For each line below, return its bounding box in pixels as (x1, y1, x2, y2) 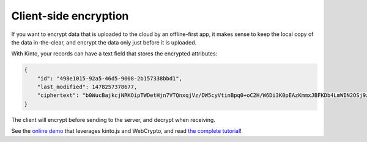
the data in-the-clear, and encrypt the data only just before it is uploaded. (11, 38, 197, 46)
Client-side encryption (11, 9, 129, 23)
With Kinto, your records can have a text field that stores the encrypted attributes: (11, 50, 218, 57)
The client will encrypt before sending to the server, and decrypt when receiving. (11, 116, 215, 123)
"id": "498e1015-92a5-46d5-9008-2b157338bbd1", (37, 75, 183, 82)
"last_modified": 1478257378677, (37, 83, 138, 91)
